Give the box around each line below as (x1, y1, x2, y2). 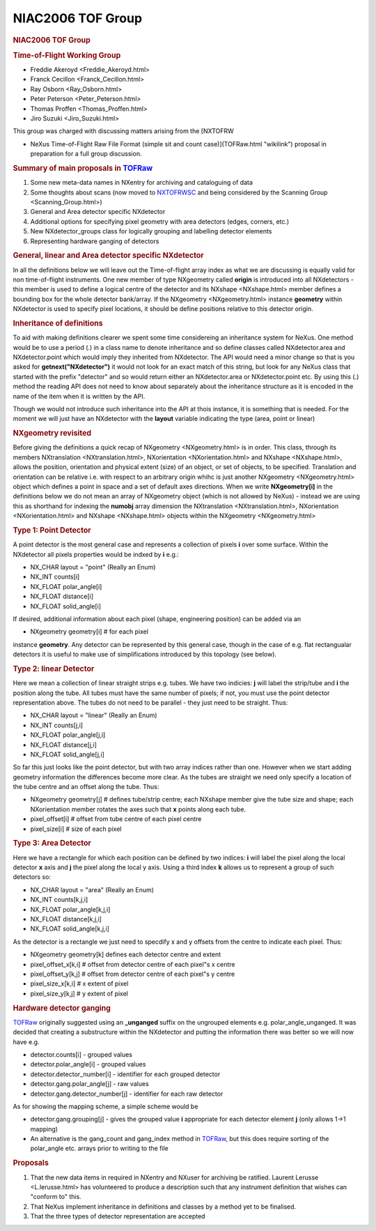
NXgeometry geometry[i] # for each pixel (30, 627, 149, 636)
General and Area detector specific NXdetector (30, 208, 166, 216)
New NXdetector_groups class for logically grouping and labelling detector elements (30, 227, 272, 236)
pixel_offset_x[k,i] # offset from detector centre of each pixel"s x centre (30, 960, 236, 968)
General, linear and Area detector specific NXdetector (13, 251, 205, 261)
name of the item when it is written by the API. (13, 392, 146, 400)
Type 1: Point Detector (13, 525, 91, 535)
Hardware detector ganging (13, 1003, 111, 1013)
